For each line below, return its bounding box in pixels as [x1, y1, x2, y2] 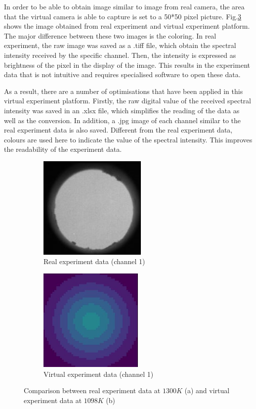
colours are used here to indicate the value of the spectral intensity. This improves [4, 134, 253, 144]
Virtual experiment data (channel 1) [43, 368, 154, 379]
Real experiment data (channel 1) [43, 256, 145, 267]
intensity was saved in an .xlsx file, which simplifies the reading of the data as [4, 105, 240, 115]
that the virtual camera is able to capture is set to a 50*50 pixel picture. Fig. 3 [4, 11, 242, 21]
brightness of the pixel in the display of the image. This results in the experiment [4, 59, 250, 70]
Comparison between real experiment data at [24, 385, 161, 396]
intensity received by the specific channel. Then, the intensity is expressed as [4, 49, 236, 60]
